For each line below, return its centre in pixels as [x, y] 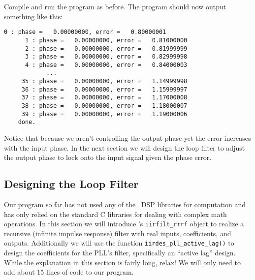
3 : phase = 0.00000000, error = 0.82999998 [106, 57]
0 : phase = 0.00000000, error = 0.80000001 [85, 32]
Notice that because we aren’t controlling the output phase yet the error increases [127, 138]
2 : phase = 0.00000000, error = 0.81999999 [106, 48]
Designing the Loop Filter [71, 184]
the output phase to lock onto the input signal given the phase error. [108, 157]
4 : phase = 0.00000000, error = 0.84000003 [106, 65]
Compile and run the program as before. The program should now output [115, 6]
